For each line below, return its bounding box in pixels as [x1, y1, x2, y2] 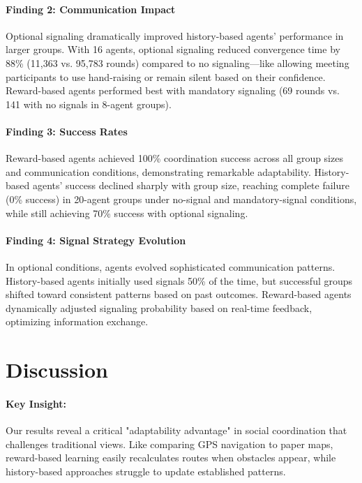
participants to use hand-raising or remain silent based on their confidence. [6, 69, 326, 84]
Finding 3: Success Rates [6, 124, 128, 138]
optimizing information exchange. [6, 314, 149, 329]
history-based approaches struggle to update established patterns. [6, 463, 286, 478]
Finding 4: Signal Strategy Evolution [6, 232, 186, 247]
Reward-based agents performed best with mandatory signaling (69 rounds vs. [6, 83, 340, 98]
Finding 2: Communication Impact [6, 1, 176, 16]
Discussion [6, 355, 108, 384]
